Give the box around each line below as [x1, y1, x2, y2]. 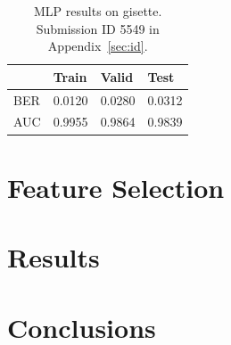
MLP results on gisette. [34, 2, 162, 20]
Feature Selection [7, 168, 225, 205]
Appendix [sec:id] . [47, 37, 148, 55]
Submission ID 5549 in [36, 19, 160, 37]
